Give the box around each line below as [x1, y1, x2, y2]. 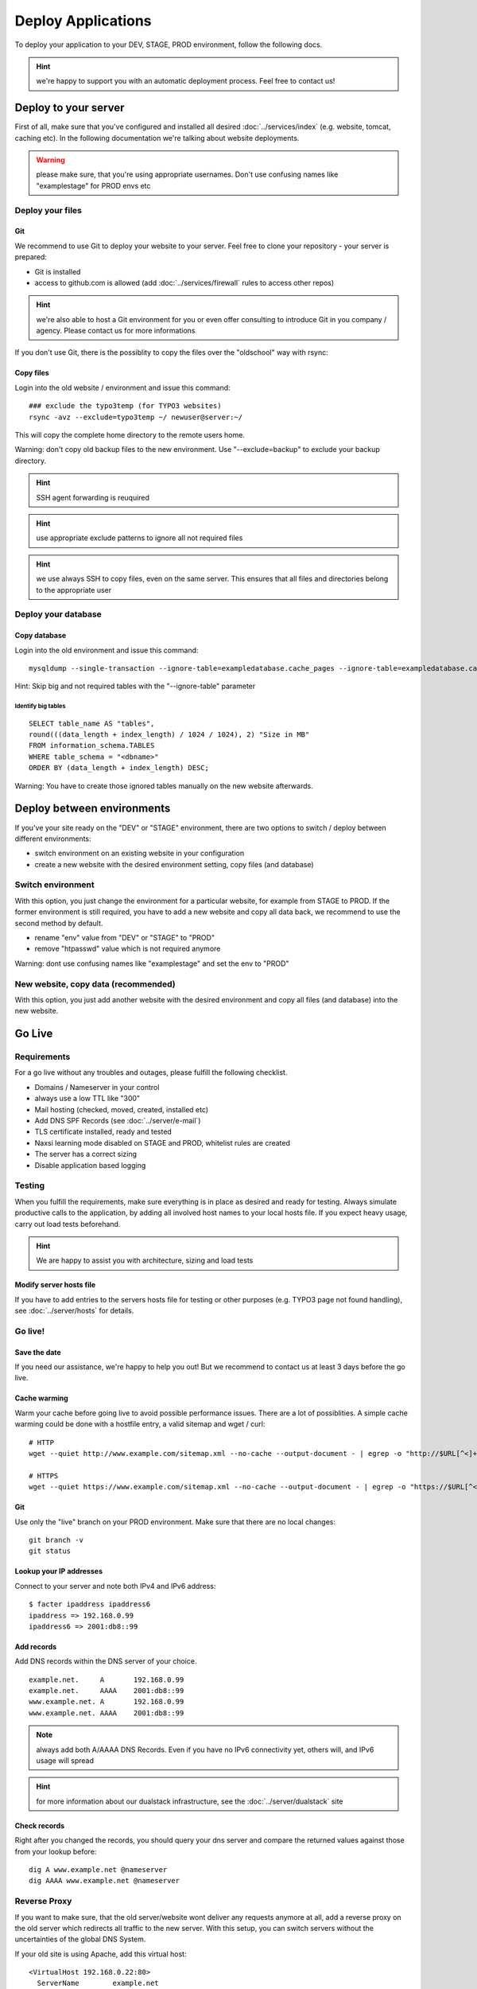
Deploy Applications [14, 12, 152, 29]
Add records [14, 1641, 57, 1651]
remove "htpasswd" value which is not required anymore [34, 944, 221, 954]
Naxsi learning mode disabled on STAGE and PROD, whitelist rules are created [34, 1138, 290, 1147]
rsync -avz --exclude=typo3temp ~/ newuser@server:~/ [29, 412, 242, 422]
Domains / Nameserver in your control [34, 1082, 160, 1092]
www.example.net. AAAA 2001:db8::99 [29, 1708, 184, 1718]
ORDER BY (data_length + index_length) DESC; [29, 764, 210, 773]
